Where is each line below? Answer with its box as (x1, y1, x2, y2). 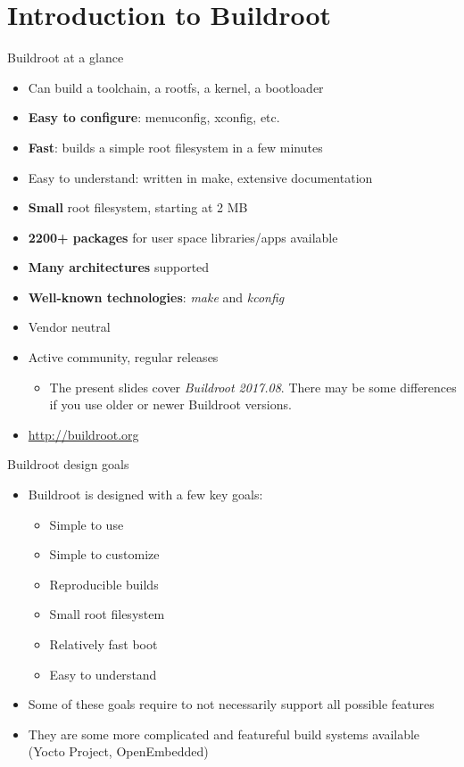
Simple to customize (49, 545, 160, 564)
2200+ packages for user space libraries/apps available (28, 227, 338, 246)
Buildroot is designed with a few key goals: (28, 485, 263, 504)
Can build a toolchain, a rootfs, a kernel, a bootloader (28, 78, 324, 96)
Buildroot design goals (7, 455, 129, 474)
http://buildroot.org (28, 425, 139, 443)
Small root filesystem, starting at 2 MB (28, 198, 248, 217)
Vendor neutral (28, 318, 111, 336)
